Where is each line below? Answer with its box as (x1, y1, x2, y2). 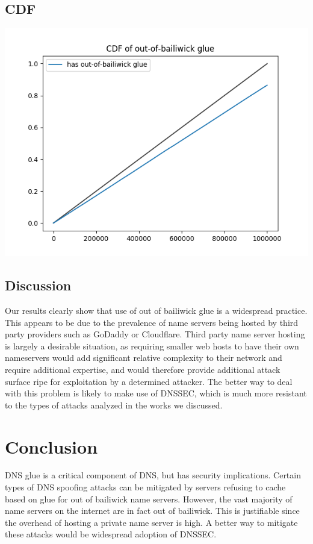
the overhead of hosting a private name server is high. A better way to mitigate (5, 516, 298, 528)
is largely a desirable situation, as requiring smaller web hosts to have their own (5, 339, 299, 352)
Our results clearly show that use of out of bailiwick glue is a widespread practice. (5, 304, 308, 316)
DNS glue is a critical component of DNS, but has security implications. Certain (5, 469, 301, 481)
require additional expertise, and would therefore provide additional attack (5, 363, 280, 375)
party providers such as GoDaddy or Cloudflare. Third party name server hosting (5, 328, 305, 340)
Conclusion (5, 434, 98, 458)
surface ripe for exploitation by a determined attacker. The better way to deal (5, 375, 293, 387)
